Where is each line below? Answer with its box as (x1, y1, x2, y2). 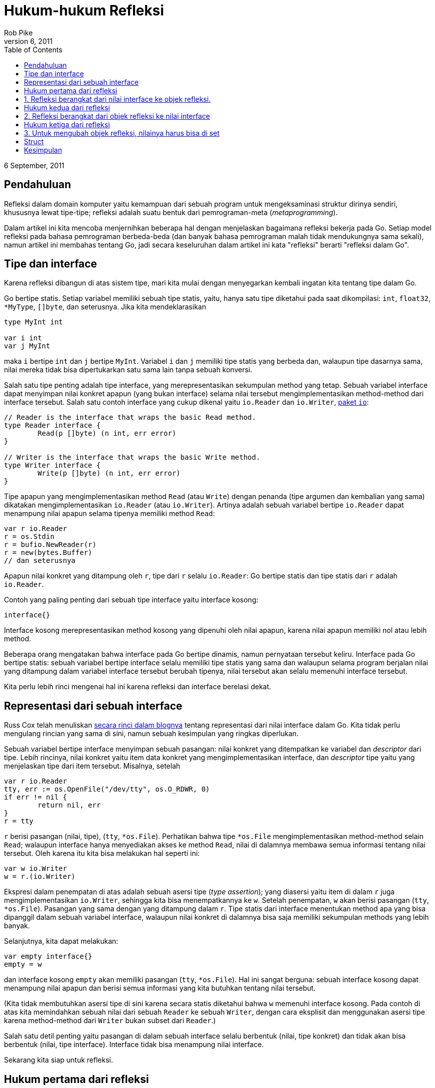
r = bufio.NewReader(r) (4, 541, 97, 549)
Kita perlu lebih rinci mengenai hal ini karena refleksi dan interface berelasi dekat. (4, 682, 272, 691)
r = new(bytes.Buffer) (4, 548, 93, 557)
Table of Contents (4, 45, 63, 54)
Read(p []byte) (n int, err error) (37, 429, 176, 438)
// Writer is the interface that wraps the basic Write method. (4, 453, 261, 462)
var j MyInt (4, 342, 50, 350)
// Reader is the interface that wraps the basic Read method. (4, 413, 256, 422)
